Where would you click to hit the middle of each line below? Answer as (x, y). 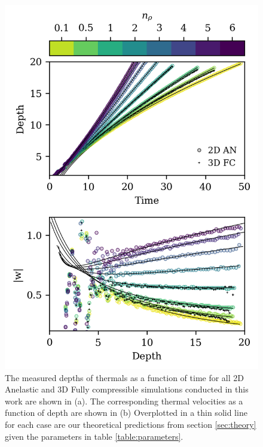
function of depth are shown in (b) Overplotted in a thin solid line (126, 413)
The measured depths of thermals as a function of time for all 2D (124, 377)
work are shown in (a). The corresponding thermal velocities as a (124, 401)
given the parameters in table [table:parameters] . (94, 436)
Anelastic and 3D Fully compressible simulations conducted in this (127, 389)
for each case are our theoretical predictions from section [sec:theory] (131, 425)
